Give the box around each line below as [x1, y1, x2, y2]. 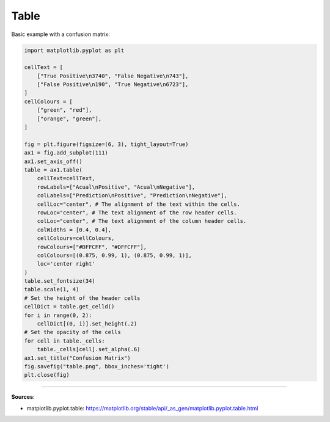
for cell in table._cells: [24, 337, 105, 344]
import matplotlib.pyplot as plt [24, 46, 125, 54]
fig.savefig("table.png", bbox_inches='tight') [24, 363, 169, 369]
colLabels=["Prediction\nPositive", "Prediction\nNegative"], [37, 192, 227, 199]
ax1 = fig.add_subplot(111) [24, 150, 108, 156]
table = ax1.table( [24, 167, 82, 173]
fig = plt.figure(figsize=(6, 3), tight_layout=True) [24, 140, 189, 148]
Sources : [11, 393, 35, 401]
